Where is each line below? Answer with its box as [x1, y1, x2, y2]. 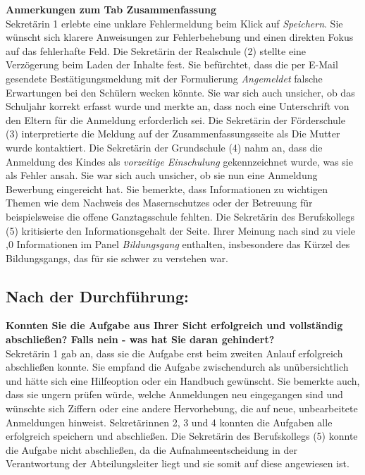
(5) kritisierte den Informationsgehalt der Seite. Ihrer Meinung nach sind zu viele [6, 223, 355, 237]
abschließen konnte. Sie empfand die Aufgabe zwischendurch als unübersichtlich [6, 359, 349, 374]
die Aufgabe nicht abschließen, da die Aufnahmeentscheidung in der [6, 442, 297, 457]
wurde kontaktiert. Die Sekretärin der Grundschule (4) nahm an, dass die [6, 140, 323, 154]
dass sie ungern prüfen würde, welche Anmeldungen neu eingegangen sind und [6, 387, 343, 402]
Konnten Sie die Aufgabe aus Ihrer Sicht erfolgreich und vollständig [6, 318, 343, 333]
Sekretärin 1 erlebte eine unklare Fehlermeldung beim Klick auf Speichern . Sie [6, 16, 343, 30]
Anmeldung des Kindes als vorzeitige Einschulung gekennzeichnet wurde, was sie [6, 154, 353, 168]
